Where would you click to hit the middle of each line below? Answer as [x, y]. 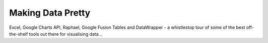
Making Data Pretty [50, 13]
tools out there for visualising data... [66, 34]
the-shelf [19, 34]
